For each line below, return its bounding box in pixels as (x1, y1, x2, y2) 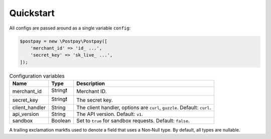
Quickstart (9, 7, 55, 18)
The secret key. (76, 96, 113, 103)
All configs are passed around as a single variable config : (9, 25, 131, 31)
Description (76, 80, 105, 87)
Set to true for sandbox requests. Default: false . (76, 117, 190, 124)
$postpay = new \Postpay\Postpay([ (20, 38, 107, 44)
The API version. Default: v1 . (76, 110, 143, 117)
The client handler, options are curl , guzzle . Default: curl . (76, 104, 211, 111)
